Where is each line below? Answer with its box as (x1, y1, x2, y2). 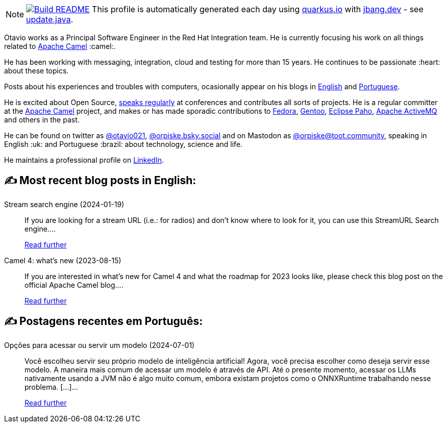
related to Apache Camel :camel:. (4, 42, 116, 51)
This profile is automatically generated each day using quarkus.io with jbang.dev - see (92, 4, 424, 14)
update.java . (26, 14, 73, 24)
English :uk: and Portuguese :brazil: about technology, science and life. (4, 140, 243, 148)
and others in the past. (4, 115, 80, 124)
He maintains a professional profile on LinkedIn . (4, 156, 164, 164)
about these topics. (4, 66, 69, 75)
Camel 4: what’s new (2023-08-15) (4, 256, 121, 265)
